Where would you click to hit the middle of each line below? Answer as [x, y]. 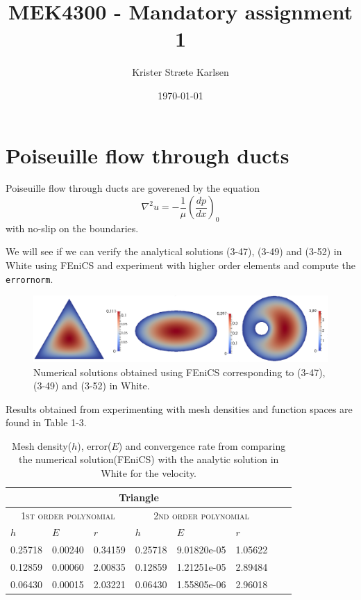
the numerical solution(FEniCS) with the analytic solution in [149, 459]
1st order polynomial [68, 515]
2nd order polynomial [201, 515]
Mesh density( [42, 445]
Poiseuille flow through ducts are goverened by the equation [133, 188]
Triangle [139, 497]
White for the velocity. [149, 473]
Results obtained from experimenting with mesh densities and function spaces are [179, 408]
